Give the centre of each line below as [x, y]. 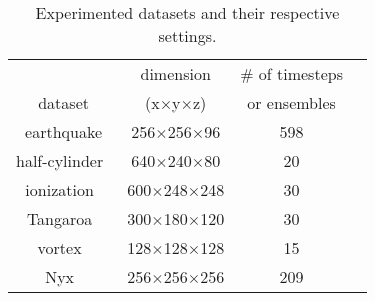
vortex [59, 247]
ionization [59, 189]
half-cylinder [60, 160]
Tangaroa [59, 218]
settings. [187, 35]
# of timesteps [291, 73]
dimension [175, 73]
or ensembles [291, 102]
